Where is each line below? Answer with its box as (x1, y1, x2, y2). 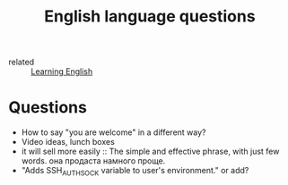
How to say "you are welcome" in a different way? (21, 127, 206, 138)
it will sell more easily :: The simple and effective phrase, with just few (21, 146, 280, 157)
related (8, 56, 35, 68)
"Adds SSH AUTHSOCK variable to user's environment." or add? (21, 165, 249, 178)
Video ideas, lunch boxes (21, 137, 116, 147)
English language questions (43, 6, 257, 27)
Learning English (31, 66, 93, 77)
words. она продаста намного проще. (21, 156, 166, 166)
